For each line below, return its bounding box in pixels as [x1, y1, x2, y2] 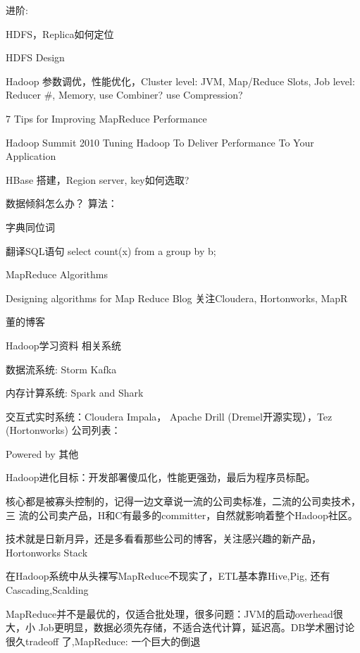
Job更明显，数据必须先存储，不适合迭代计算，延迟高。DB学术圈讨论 [38, 620, 355, 635]
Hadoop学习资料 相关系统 [6, 337, 122, 352]
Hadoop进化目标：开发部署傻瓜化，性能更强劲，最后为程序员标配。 [6, 470, 316, 485]
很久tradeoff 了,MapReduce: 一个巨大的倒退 [6, 633, 201, 648]
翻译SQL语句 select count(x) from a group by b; [6, 243, 216, 258]
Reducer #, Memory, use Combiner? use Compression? [6, 87, 243, 102]
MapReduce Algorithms [6, 267, 108, 282]
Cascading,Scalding [6, 583, 89, 597]
